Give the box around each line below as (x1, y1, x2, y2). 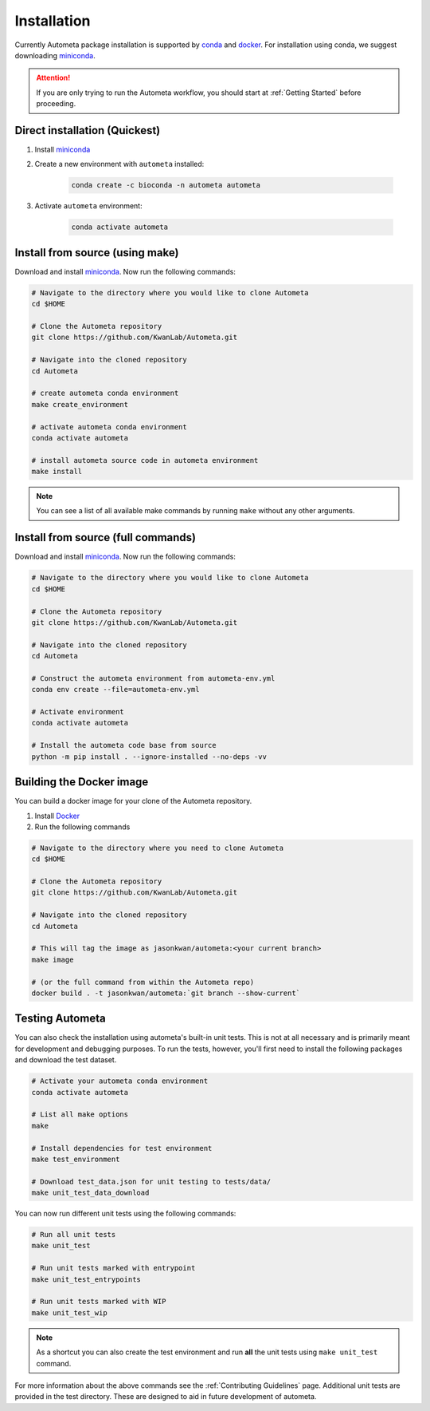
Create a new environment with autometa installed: (34, 160, 205, 169)
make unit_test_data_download (31, 1188, 150, 1197)
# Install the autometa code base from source (31, 741, 217, 750)
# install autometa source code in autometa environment (31, 456, 259, 464)
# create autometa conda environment (31, 389, 179, 398)
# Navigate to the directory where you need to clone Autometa (31, 843, 284, 852)
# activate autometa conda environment (31, 422, 187, 431)
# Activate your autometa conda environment (31, 1077, 209, 1085)
